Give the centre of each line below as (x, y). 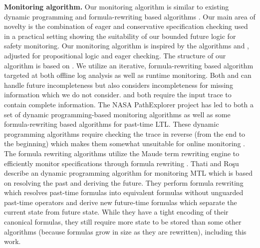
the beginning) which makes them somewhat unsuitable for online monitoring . (125, 143)
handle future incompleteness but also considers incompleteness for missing (119, 85)
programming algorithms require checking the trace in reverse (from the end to (125, 133)
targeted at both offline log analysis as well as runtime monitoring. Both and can (128, 75)
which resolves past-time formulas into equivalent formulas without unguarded (124, 192)
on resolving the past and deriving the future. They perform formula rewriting (124, 182)
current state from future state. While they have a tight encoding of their (116, 212)
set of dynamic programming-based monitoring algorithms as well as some (117, 114)
